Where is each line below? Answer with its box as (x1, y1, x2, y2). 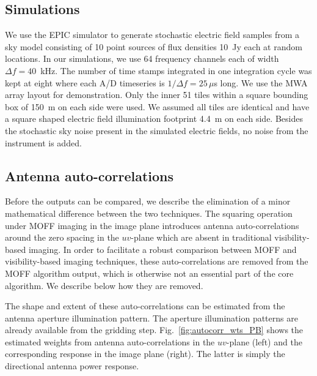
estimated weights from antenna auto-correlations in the (5, 335, 215, 348)
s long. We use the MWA (214, 76, 308, 89)
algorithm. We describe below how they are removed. (5, 279, 203, 291)
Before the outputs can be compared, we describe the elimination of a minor (5, 195, 291, 208)
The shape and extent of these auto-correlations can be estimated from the (5, 299, 285, 312)
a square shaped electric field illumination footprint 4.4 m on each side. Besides (5, 112, 303, 125)
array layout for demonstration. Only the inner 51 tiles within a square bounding (5, 88, 308, 101)
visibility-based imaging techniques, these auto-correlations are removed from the (5, 255, 308, 268)
